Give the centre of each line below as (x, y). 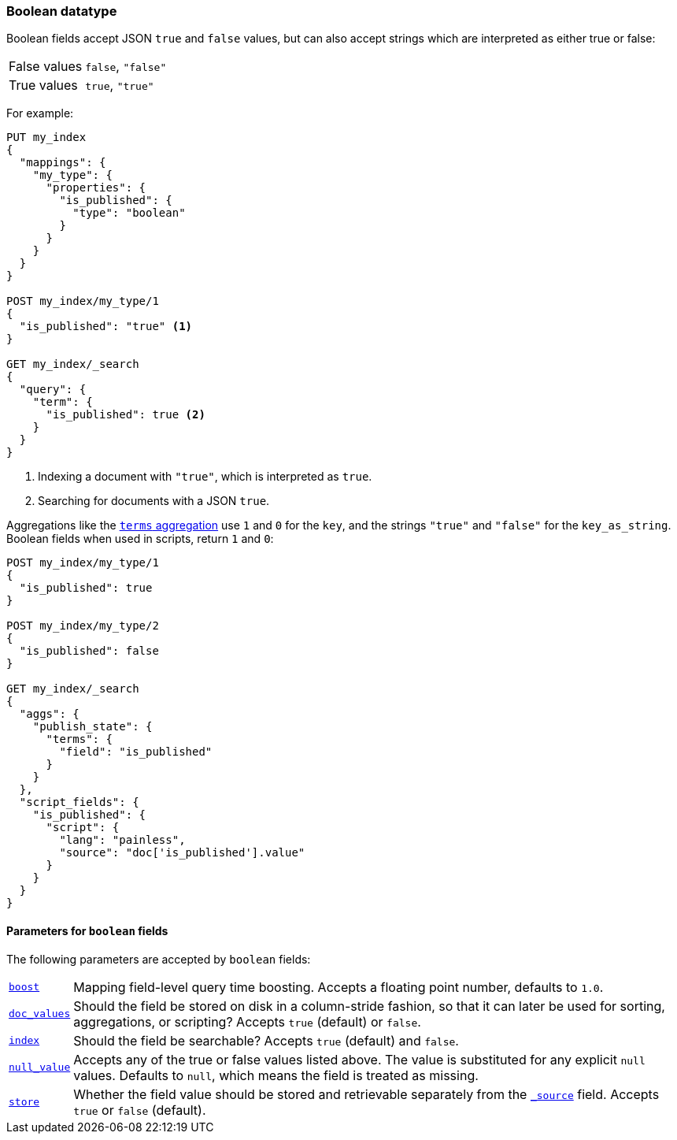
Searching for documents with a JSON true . (154, 501)
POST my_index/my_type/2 (83, 626)
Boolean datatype (62, 11)
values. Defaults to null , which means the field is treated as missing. (276, 1075)
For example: (40, 113)
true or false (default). (140, 1110)
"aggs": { (49, 714)
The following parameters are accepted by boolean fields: (159, 959)
